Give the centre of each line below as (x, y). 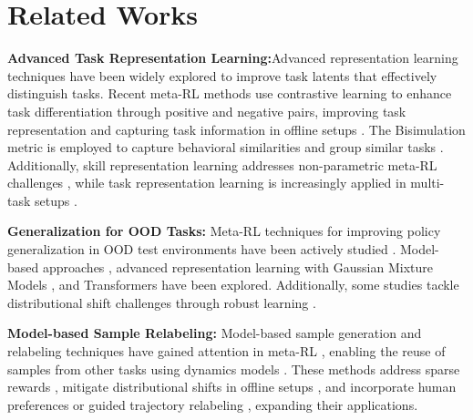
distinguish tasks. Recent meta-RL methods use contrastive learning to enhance (230, 93)
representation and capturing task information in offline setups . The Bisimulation (236, 129)
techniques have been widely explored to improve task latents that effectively (222, 75)
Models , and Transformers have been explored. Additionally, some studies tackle (233, 285)
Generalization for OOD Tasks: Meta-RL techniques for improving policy (224, 231)
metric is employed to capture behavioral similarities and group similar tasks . (226, 147)
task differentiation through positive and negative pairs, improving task (207, 111)
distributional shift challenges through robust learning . (162, 302)
